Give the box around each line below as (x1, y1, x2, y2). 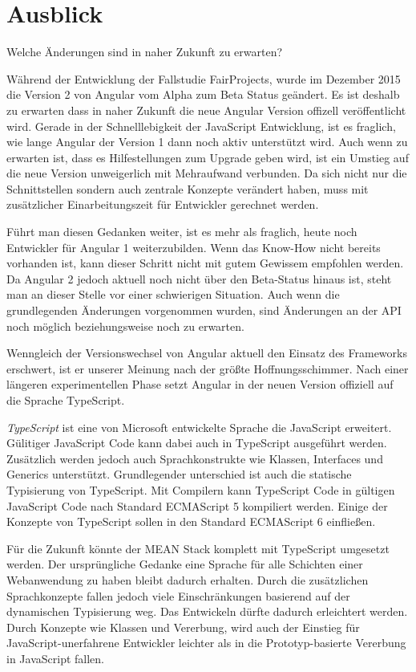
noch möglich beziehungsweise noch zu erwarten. (6, 317, 244, 334)
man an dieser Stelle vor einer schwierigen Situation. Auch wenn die (6, 286, 340, 303)
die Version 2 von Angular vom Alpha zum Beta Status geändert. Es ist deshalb (6, 86, 400, 103)
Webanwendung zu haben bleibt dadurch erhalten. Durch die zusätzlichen (6, 571, 369, 588)
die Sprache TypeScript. (6, 392, 125, 408)
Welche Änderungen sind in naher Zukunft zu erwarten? (6, 43, 283, 60)
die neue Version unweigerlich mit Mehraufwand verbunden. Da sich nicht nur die (6, 165, 407, 181)
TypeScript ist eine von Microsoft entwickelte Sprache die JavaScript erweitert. (6, 418, 392, 435)
